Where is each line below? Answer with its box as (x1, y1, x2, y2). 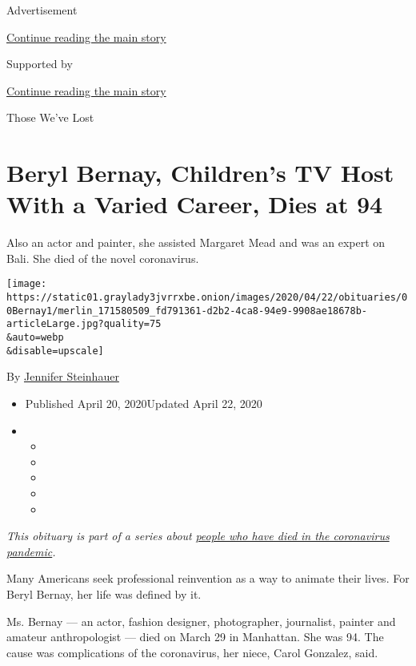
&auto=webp (6, 332, 64, 344)
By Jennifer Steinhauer (6, 368, 119, 385)
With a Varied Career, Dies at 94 (6, 188, 383, 220)
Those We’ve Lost (6, 109, 94, 126)
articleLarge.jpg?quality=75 (6, 318, 162, 330)
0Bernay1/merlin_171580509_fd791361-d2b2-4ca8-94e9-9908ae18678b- (6, 305, 368, 317)
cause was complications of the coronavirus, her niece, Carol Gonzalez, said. (6, 644, 378, 660)
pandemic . (6, 543, 56, 559)
